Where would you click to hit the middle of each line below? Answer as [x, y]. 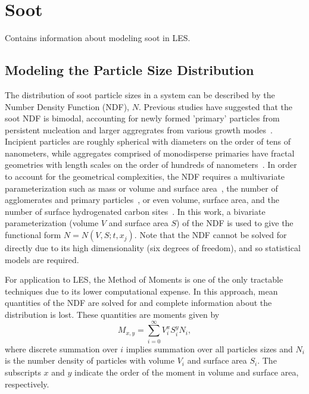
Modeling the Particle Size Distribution [129, 70]
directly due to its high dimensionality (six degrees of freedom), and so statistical [153, 248]
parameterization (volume [52, 223]
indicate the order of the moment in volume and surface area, [187, 372]
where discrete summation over [61, 348]
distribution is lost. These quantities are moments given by [112, 315]
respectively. [27, 384]
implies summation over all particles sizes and [209, 348]
